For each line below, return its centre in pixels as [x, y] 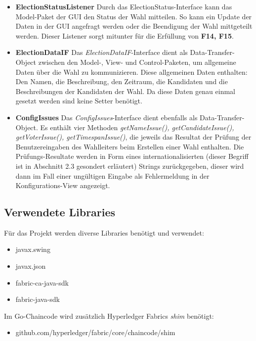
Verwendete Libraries [60, 212]
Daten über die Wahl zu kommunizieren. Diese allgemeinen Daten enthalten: [131, 72]
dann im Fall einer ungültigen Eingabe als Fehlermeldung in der [112, 175]
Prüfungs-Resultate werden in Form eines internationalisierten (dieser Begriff [132, 156]
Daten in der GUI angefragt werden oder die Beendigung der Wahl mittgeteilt [134, 26]
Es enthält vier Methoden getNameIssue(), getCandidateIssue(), [137, 127]
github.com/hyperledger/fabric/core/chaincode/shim [95, 332]
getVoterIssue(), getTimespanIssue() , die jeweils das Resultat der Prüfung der [133, 137]
